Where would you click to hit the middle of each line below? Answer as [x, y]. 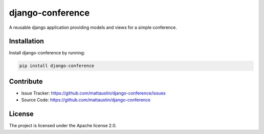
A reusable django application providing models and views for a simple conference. [93, 27]
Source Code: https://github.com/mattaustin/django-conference [86, 100]
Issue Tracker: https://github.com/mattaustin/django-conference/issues [93, 93]
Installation [26, 41]
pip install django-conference [57, 66]
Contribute [26, 81]
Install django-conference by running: [47, 53]
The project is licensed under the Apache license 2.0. [63, 126]
